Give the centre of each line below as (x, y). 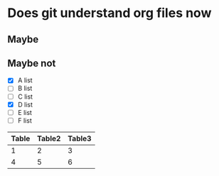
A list (25, 80)
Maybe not (32, 63)
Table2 (49, 138)
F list (25, 120)
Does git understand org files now (109, 13)
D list (25, 104)
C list (25, 97)
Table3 (79, 138)
